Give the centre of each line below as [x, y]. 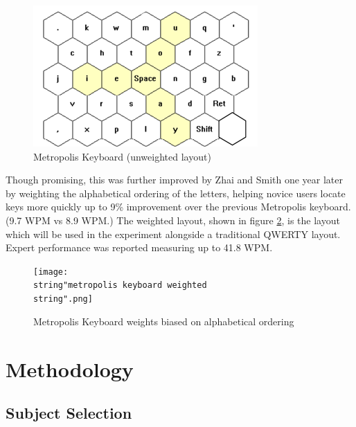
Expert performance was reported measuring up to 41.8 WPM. [139, 247]
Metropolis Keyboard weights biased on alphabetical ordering [164, 321]
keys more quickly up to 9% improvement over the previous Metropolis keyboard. [178, 207]
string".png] [63, 299]
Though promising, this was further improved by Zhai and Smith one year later [175, 180]
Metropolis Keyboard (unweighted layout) [122, 156]
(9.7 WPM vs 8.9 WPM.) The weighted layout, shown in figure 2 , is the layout [173, 220]
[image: [51, 272]
